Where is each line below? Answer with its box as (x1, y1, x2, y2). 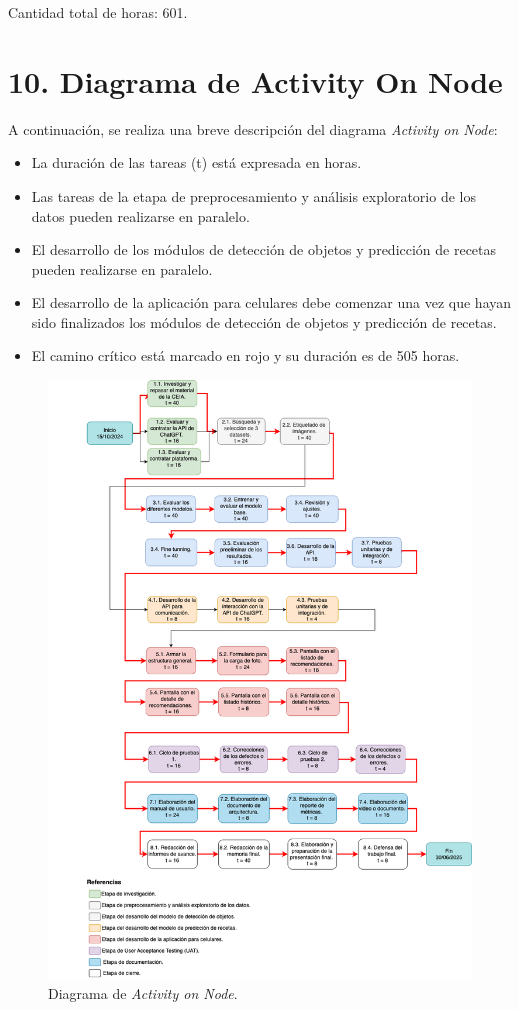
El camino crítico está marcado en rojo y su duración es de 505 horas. (31, 345, 460, 366)
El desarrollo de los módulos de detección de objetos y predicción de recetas (31, 239, 497, 260)
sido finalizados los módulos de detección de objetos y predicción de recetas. (31, 311, 497, 332)
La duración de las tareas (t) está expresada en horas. (31, 152, 362, 173)
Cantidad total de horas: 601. (8, 2, 188, 22)
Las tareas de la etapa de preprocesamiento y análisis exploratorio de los (31, 185, 476, 206)
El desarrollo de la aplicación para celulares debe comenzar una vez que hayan (31, 292, 512, 313)
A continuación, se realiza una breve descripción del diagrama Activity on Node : (8, 118, 498, 139)
